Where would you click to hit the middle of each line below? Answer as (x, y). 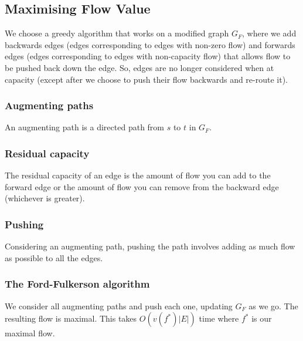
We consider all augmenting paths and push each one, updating (119, 305)
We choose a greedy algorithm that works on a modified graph (117, 33)
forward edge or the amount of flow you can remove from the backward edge (142, 186)
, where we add (269, 33)
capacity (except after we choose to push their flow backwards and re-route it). (146, 79)
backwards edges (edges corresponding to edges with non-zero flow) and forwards (150, 44)
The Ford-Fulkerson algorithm (77, 284)
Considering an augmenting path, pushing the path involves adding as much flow (150, 246)
